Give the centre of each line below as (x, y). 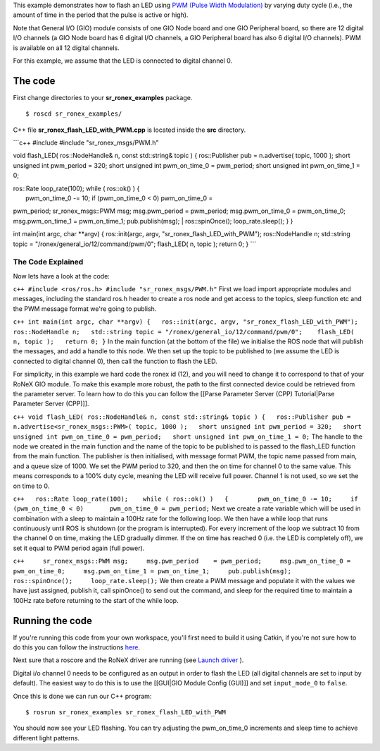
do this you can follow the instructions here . (77, 647)
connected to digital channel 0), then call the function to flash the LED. (115, 361)
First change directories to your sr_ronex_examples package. (103, 97)
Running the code (53, 621)
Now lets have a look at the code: (62, 276)
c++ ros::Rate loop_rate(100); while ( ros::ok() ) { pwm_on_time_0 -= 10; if (185, 499)
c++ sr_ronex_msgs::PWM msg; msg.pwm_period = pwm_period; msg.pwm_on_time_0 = (182, 561)
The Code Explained (48, 262)
